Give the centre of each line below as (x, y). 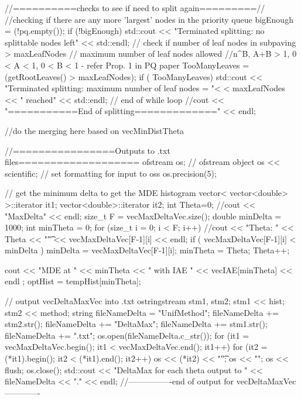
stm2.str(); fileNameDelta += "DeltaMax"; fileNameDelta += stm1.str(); (136, 324)
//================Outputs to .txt (88, 150)
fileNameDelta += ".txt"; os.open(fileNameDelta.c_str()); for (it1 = (127, 335)
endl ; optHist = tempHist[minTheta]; (73, 281)
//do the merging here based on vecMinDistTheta (95, 130)
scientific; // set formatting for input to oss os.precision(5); (111, 173)
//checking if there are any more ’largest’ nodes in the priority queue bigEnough (149, 19)
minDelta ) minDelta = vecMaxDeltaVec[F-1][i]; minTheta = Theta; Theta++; (147, 250)
